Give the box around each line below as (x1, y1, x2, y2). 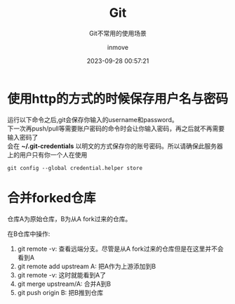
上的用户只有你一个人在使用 (7, 150, 88, 159)
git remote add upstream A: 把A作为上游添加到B (17, 262, 156, 270)
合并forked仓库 (7, 190, 96, 206)
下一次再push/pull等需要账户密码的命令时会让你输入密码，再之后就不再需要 (7, 124, 225, 133)
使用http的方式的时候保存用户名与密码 (7, 91, 229, 107)
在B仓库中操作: (7, 230, 51, 238)
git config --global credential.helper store (7, 164, 142, 171)
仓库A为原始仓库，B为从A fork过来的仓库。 (7, 214, 132, 223)
